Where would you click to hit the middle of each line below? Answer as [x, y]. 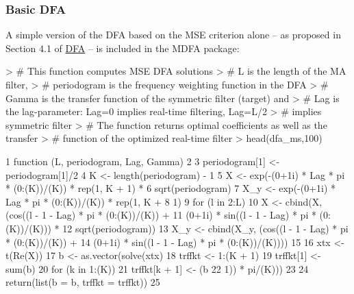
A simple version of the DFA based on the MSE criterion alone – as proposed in [173, 35]
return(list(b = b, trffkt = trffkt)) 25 [83, 282]
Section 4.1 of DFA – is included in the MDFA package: [123, 48]
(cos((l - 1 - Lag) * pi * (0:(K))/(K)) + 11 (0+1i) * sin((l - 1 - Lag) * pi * [161, 215]
